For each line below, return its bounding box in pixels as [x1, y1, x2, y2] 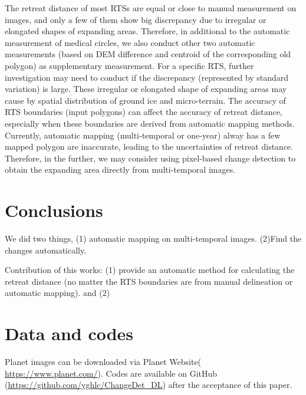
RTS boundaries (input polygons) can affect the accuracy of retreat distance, [5, 106, 282, 118]
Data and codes [5, 321, 134, 345]
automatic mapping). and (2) [5, 287, 110, 299]
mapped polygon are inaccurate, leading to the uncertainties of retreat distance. [5, 140, 294, 153]
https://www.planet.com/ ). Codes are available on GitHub [5, 367, 218, 379]
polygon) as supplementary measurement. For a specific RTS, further [5, 59, 254, 71]
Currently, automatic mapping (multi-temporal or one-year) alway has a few [5, 129, 281, 141]
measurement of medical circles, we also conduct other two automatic [5, 36, 255, 48]
